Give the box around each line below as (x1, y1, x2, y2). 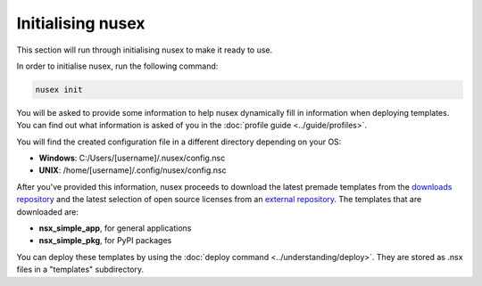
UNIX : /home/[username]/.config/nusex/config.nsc (38, 165, 227, 176)
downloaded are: (16, 206, 79, 217)
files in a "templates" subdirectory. (16, 264, 145, 275)
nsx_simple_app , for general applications (38, 223, 192, 233)
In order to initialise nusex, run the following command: (16, 61, 219, 71)
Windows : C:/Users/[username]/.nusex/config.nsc (38, 152, 226, 164)
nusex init (35, 85, 83, 94)
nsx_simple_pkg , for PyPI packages (38, 235, 172, 246)
